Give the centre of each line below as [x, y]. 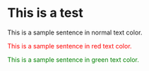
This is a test [45, 13]
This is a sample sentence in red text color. [70, 46]
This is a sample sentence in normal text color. [75, 32]
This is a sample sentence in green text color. [73, 59]
